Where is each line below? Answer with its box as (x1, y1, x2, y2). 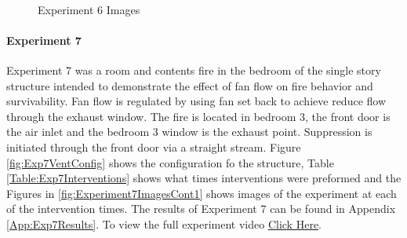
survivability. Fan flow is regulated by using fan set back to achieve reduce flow (6, 93, 387, 109)
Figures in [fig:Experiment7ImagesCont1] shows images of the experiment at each (6, 185, 397, 201)
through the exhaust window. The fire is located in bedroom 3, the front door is (6, 108, 391, 124)
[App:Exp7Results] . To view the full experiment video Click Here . (6, 215, 322, 232)
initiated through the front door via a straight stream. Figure (6, 138, 301, 155)
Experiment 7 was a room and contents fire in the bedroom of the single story (6, 61, 381, 78)
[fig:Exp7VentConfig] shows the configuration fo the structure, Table (6, 154, 334, 170)
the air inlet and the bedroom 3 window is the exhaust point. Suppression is (6, 123, 372, 140)
